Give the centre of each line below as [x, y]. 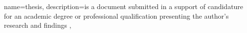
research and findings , [38, 25]
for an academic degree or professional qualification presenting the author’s [116, 16]
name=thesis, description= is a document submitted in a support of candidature [124, 6]
